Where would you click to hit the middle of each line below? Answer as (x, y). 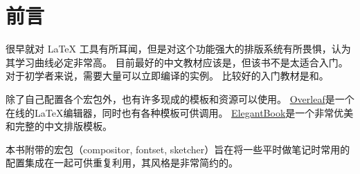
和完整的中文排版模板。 (59, 126)
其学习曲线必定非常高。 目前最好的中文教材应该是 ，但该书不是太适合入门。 (177, 62)
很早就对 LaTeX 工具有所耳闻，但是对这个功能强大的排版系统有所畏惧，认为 (178, 49)
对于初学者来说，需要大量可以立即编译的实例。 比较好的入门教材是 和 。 (167, 76)
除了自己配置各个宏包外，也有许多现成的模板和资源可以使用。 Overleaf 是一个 (180, 98)
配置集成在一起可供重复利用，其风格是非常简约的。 (122, 163)
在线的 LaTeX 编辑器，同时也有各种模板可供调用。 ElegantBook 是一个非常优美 (180, 112)
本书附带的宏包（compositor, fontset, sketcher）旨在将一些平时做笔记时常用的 (178, 149)
